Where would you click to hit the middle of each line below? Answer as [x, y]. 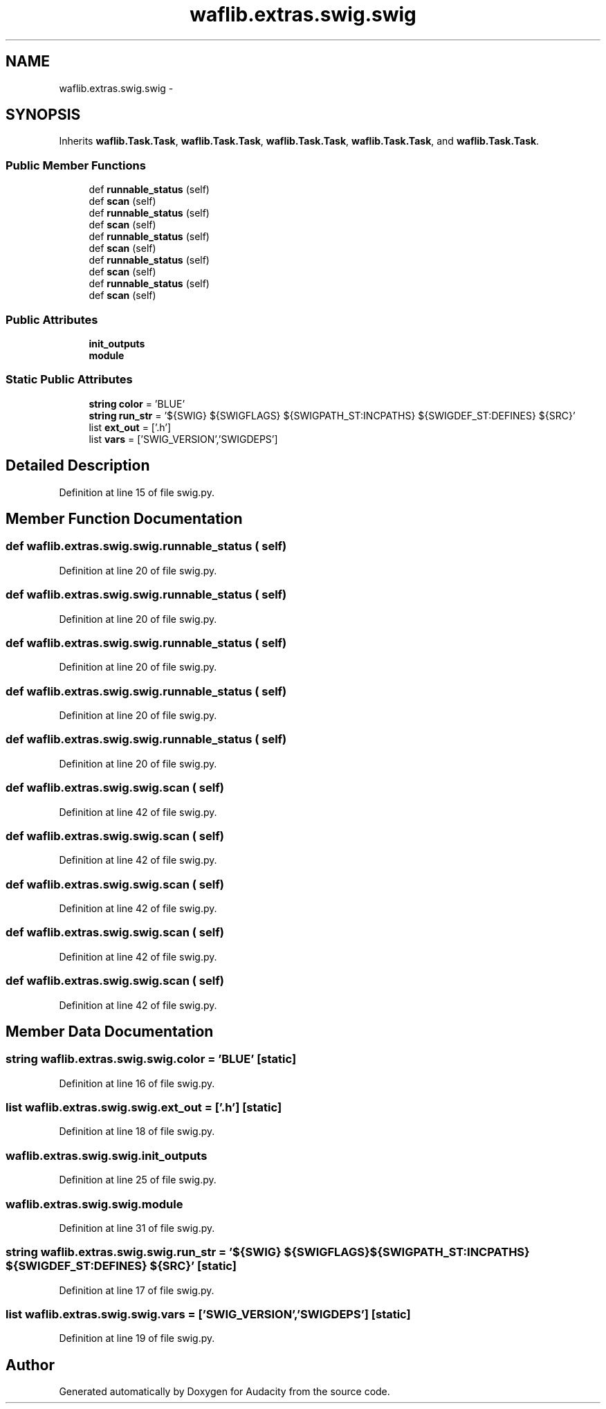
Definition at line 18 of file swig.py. [137, 1131]
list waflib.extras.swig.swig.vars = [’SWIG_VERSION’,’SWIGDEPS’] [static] [208, 1315]
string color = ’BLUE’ [137, 403]
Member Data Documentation [110, 1031]
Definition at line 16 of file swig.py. [137, 1083]
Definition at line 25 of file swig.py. [138, 1180]
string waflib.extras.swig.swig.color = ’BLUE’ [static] [151, 1059]
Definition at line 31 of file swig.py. [137, 1228]
